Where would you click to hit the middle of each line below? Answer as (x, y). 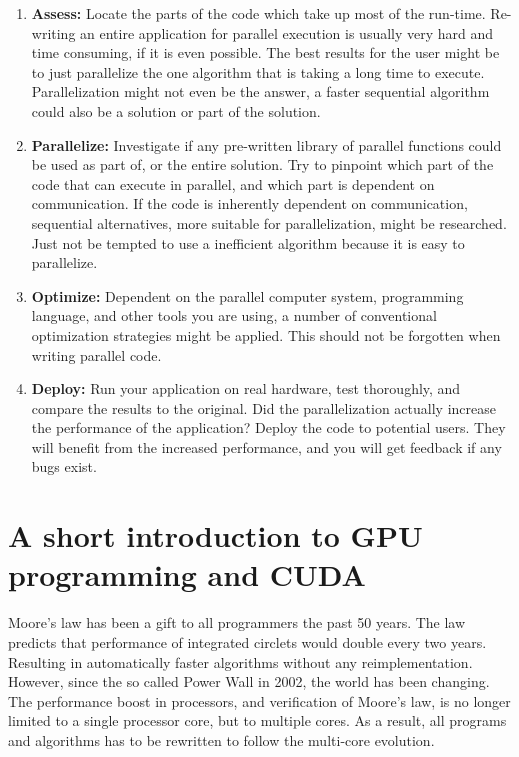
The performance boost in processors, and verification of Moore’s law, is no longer (259, 700)
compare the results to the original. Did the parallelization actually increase (263, 407)
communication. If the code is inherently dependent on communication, (249, 203)
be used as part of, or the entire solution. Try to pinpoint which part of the (262, 164)
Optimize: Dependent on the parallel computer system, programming (247, 295)
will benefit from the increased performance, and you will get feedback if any (266, 446)
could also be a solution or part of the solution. (176, 110)
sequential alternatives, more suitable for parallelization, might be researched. (269, 222)
